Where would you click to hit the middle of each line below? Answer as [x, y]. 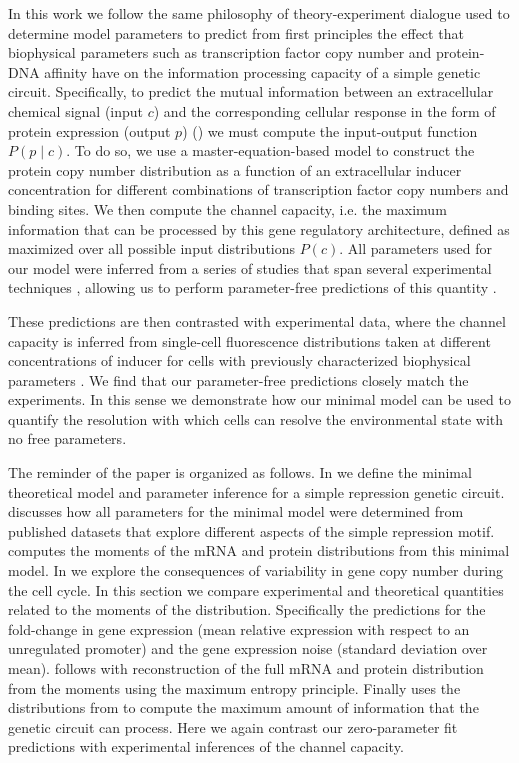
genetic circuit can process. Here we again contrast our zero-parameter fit [233, 726]
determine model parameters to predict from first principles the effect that [236, 32]
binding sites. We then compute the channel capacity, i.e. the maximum [227, 208]
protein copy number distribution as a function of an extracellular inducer [235, 169]
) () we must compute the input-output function [330, 130]
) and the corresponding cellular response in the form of [324, 110]
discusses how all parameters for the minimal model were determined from [236, 511]
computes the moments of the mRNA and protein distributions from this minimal [259, 550]
